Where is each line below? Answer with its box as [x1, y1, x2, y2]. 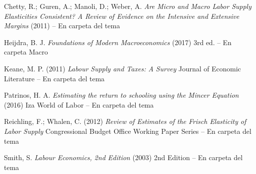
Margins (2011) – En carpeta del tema [4, 20, 120, 31]
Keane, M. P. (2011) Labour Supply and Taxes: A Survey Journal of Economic [4, 63, 241, 73]
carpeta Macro [4, 47, 48, 57]
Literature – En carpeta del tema [4, 73, 105, 83]
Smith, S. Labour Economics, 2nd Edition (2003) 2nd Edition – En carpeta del [4, 152, 243, 163]
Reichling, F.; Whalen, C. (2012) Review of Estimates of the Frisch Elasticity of [4, 116, 246, 126]
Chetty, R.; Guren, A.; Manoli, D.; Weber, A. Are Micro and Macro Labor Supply [4, 1, 252, 11]
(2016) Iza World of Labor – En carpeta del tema [4, 99, 154, 110]
